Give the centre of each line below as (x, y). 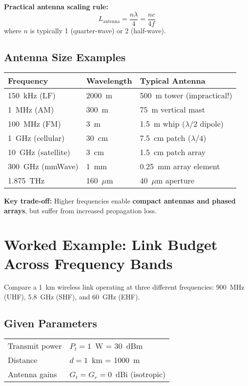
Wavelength (109, 81)
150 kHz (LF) (32, 95)
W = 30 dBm (119, 346)
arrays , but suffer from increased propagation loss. (80, 211)
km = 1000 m (116, 360)
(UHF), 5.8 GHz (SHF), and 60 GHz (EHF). (72, 296)
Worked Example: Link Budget (111, 244)
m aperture (175, 181)
